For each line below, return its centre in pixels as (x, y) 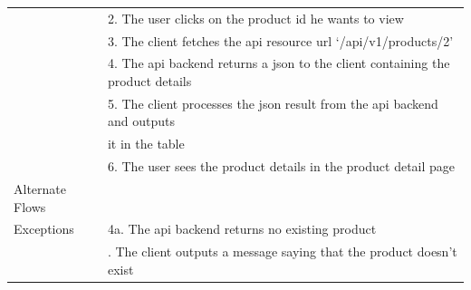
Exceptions (44, 229)
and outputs (141, 121)
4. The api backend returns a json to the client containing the (279, 63)
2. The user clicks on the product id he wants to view (255, 18)
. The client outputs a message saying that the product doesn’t (282, 251)
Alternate (40, 188)
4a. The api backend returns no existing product (242, 229)
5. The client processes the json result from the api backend (273, 103)
